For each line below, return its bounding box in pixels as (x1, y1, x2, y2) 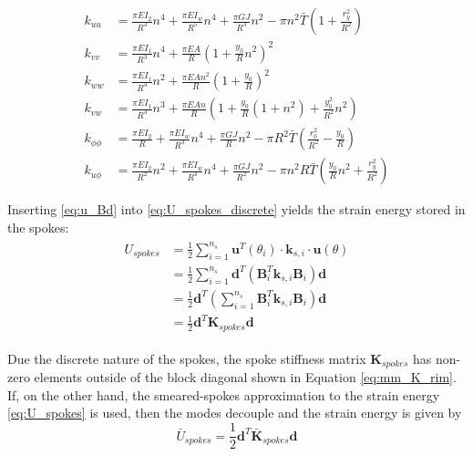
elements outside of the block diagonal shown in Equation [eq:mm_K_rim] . (34, 368, 457, 387)
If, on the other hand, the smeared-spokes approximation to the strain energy (7, 385, 440, 404)
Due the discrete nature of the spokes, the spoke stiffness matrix (7, 348, 366, 368)
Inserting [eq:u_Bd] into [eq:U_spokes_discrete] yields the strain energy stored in (7, 200, 466, 219)
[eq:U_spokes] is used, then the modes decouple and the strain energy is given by (7, 403, 462, 422)
